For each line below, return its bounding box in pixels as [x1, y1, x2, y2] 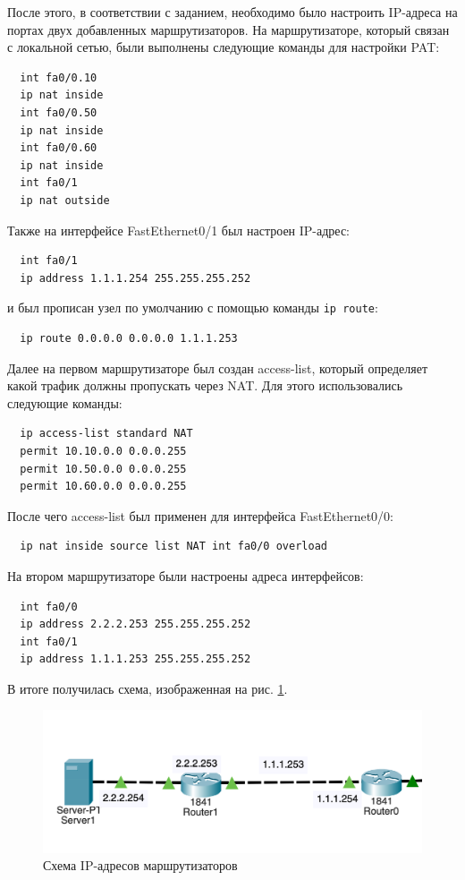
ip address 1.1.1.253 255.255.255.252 [20, 653, 251, 666]
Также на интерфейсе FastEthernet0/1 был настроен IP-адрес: [7, 220, 351, 239]
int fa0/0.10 [20, 71, 97, 84]
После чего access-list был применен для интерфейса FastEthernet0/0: [7, 506, 394, 525]
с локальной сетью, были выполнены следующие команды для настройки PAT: [7, 38, 440, 56]
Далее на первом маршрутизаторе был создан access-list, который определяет [7, 358, 427, 377]
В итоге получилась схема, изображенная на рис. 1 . [7, 679, 288, 697]
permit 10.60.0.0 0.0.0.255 [20, 480, 187, 493]
